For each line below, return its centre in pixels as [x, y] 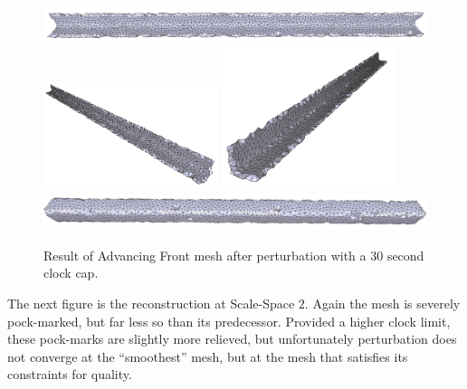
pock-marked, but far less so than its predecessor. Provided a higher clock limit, [229, 321]
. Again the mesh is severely [382, 303]
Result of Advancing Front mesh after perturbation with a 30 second [234, 255]
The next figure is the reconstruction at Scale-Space [151, 303]
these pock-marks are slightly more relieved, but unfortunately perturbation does [232, 339]
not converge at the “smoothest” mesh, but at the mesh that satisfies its [208, 356]
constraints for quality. [70, 374]
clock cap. [71, 273]
